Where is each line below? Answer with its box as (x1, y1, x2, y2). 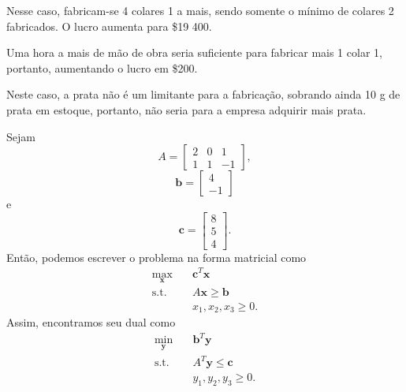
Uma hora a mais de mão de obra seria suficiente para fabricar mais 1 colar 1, (6, 44, 382, 61)
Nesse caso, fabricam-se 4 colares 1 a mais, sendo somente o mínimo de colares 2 (6, 2, 394, 18)
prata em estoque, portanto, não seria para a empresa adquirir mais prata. (6, 101, 367, 118)
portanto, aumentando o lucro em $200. (6, 59, 198, 76)
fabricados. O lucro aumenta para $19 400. (6, 17, 212, 34)
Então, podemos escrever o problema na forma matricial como (6, 248, 307, 265)
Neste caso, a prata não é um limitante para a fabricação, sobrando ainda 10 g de (6, 86, 400, 103)
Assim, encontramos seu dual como (6, 314, 176, 330)
